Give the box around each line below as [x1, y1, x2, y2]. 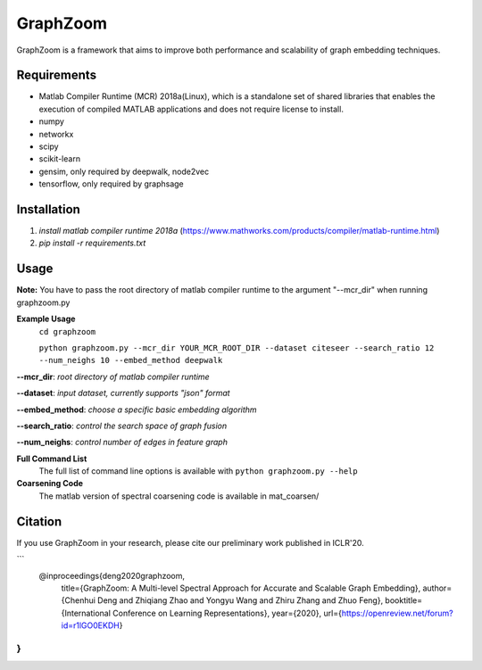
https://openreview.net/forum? [341, 608, 454, 618]
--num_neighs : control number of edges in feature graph [16, 437, 228, 448]
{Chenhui [61, 595, 96, 606]
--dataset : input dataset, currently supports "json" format [16, 388, 231, 399]
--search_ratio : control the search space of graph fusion [16, 420, 228, 431]
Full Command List [16, 453, 87, 464]
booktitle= [385, 595, 423, 606]
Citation [16, 514, 62, 529]
